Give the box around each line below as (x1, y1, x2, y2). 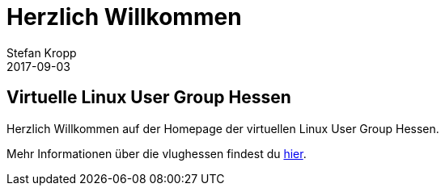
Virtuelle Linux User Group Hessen (6, 87, 291, 108)
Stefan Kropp (6, 45, 77, 60)
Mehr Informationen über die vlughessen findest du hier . (6, 146, 307, 161)
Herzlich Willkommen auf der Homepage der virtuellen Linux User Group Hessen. (6, 121, 439, 136)
